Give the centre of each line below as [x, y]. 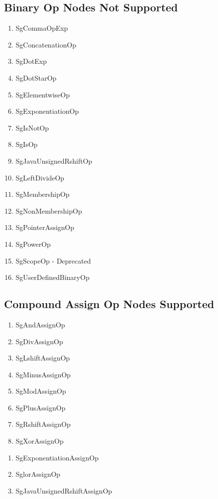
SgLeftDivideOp [40, 177]
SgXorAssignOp [40, 441]
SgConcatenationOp [46, 44]
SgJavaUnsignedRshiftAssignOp [64, 490]
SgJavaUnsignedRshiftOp [54, 160]
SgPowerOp [33, 244]
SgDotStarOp [36, 77]
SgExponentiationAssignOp [57, 457]
